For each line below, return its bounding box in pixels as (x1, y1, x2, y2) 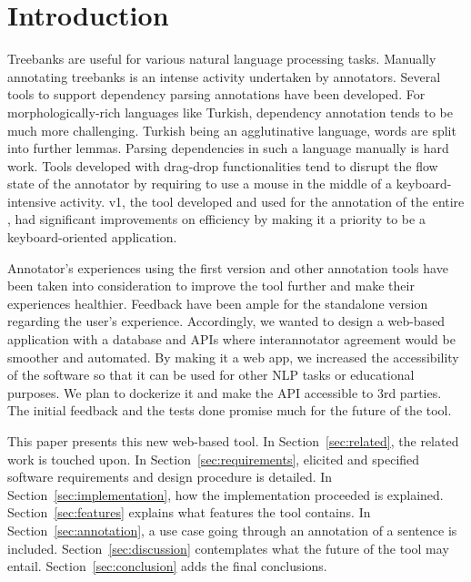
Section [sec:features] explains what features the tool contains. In (7, 503, 371, 522)
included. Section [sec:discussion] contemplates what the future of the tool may (7, 538, 449, 557)
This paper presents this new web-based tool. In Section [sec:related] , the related (7, 432, 459, 450)
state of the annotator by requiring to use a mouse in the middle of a (7, 174, 393, 193)
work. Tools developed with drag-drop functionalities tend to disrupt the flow (7, 156, 438, 175)
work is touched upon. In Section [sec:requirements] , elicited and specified (7, 449, 420, 468)
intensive (7, 191, 56, 210)
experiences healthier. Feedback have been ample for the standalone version (7, 293, 428, 312)
